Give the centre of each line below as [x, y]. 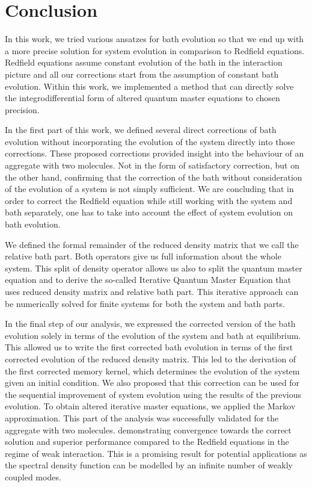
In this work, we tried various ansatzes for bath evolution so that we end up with [154, 39]
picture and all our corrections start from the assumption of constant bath [142, 74]
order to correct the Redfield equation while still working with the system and [149, 200]
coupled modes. [33, 476]
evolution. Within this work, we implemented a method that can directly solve [149, 86]
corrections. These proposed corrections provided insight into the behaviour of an [154, 153]
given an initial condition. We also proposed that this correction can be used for [152, 383]
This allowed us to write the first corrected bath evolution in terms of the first [149, 347]
